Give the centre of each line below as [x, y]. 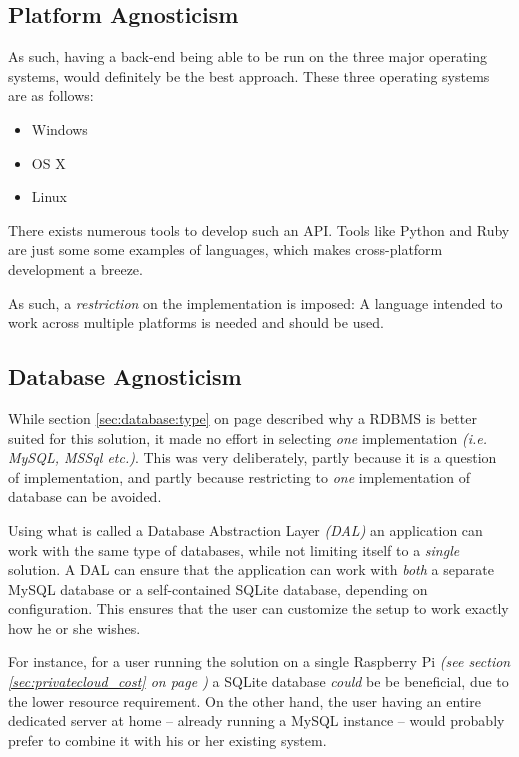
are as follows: [51, 95]
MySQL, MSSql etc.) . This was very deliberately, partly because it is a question [252, 457]
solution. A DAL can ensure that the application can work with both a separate [251, 569]
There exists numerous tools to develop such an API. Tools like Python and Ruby [259, 229]
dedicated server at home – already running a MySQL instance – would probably [256, 720]
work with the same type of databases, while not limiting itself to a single [234, 549]
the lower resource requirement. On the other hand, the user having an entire [244, 700]
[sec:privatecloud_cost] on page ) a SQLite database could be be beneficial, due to [258, 681]
